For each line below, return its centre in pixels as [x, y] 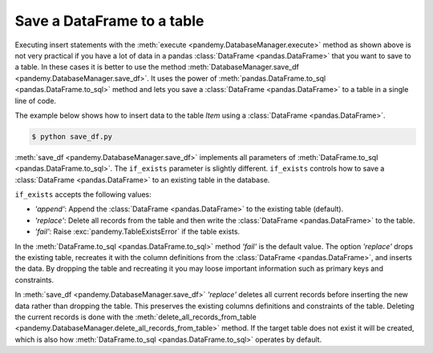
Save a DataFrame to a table [109, 21]
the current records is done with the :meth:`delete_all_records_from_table [136, 317]
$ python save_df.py [72, 136]
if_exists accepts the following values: [83, 195]
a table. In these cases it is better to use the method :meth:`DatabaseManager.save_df [157, 67]
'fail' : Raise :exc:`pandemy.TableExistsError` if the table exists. [138, 231]
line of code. [35, 101]
